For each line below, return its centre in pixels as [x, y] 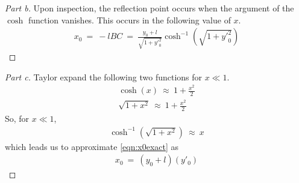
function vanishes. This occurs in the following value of [129, 19]
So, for [17, 118]
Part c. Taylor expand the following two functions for [104, 76]
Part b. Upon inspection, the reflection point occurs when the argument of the [149, 8]
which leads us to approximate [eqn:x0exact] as [92, 146]
